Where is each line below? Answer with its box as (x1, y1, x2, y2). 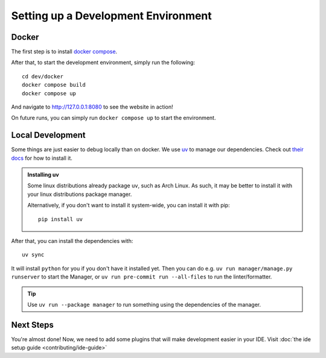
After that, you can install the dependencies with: (11, 237, 133, 245)
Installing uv (27, 171, 60, 178)
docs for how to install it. (11, 154, 72, 162)
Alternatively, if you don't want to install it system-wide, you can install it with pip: (27, 202, 230, 209)
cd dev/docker (22, 73, 63, 80)
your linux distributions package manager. (27, 190, 132, 198)
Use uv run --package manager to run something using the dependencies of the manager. (27, 301, 261, 308)
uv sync (22, 251, 45, 259)
